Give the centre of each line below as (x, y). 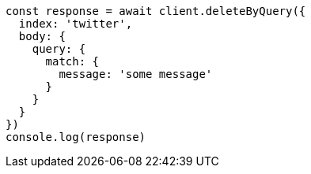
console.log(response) (76, 137)
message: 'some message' (136, 74)
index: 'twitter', (76, 24)
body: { (42, 36)
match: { (72, 61)
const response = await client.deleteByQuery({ (156, 11)
